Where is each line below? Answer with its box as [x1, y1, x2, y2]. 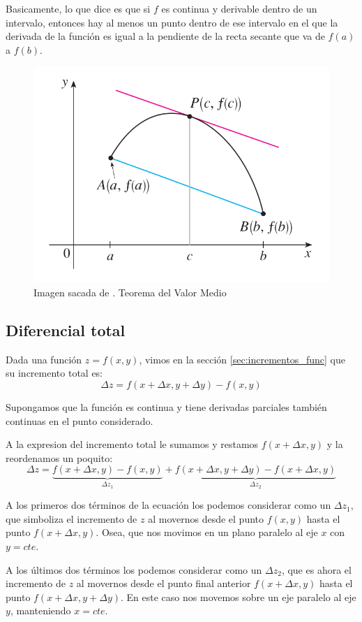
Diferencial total [6, 319, 126, 340]
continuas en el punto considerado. [6, 413, 153, 428]
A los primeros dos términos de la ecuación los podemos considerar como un [6, 498, 331, 512]
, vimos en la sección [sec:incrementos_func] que [139, 352, 345, 366]
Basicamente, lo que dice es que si [6, 1, 151, 15]
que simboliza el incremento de [6, 511, 137, 526]
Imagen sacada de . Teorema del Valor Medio [33, 284, 227, 299]
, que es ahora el [281, 562, 352, 577]
